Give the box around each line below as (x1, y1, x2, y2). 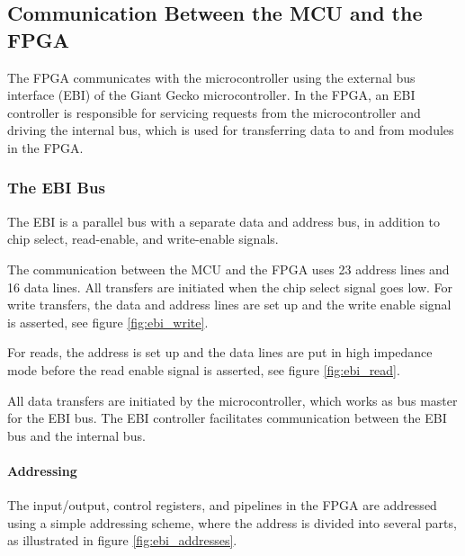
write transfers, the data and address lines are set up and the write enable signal (7, 295, 452, 314)
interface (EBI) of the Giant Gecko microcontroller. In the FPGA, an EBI (7, 85, 416, 104)
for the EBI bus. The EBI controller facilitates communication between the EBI (7, 408, 447, 427)
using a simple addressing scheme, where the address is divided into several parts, (7, 513, 457, 532)
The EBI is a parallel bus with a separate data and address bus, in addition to (7, 211, 440, 230)
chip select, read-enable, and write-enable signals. (7, 229, 279, 248)
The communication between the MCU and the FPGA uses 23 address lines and (7, 259, 450, 278)
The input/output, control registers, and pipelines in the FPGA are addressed (7, 496, 437, 515)
